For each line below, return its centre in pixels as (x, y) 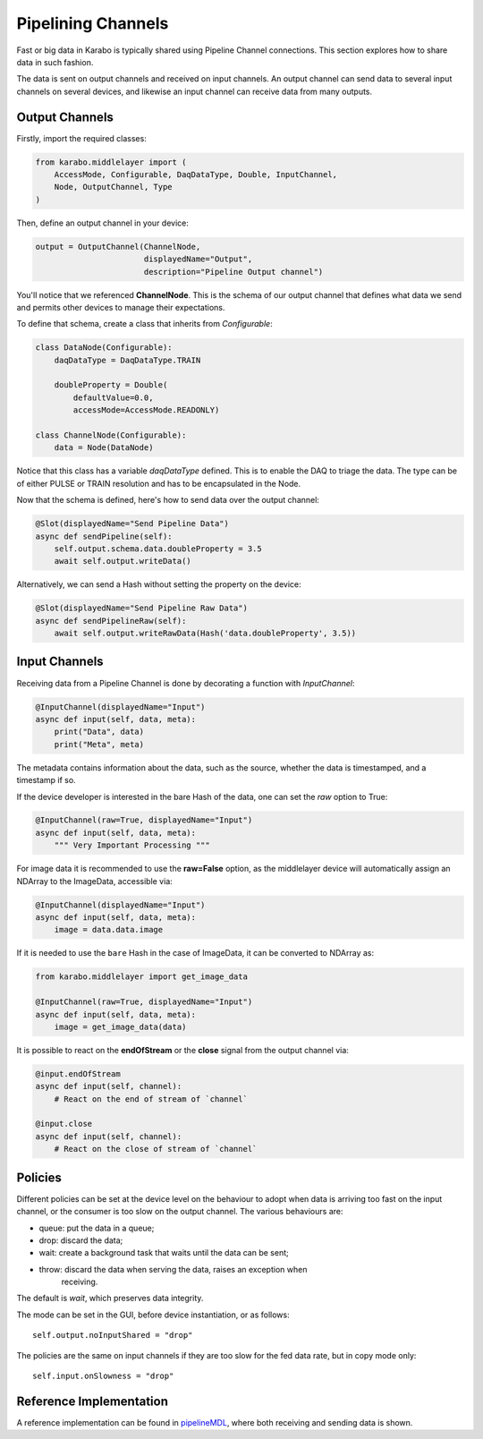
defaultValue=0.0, (113, 397)
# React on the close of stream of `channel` (156, 1149)
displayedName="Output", (198, 259)
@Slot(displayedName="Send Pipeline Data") (132, 524)
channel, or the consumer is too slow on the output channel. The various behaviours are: (180, 1212)
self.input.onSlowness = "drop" (103, 1376)
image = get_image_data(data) (120, 1026)
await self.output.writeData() (123, 561)
